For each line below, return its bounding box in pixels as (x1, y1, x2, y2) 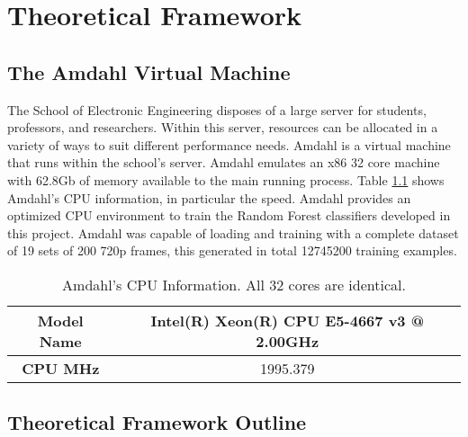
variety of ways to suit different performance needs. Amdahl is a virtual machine (7, 135, 451, 154)
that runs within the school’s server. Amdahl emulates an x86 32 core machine (7, 153, 440, 172)
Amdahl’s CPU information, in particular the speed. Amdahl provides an (7, 188, 411, 207)
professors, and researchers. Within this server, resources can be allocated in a (7, 118, 438, 137)
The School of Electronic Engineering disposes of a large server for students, (7, 100, 427, 119)
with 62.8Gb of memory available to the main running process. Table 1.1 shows (7, 170, 445, 189)
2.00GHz (256, 330, 319, 352)
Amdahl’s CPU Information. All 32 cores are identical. (62, 273, 406, 295)
